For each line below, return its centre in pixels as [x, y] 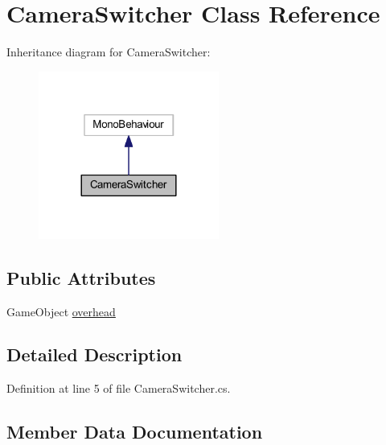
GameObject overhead [61, 311]
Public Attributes [81, 277]
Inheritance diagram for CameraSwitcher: [109, 52]
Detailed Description [94, 354]
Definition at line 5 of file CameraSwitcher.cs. [119, 388]
